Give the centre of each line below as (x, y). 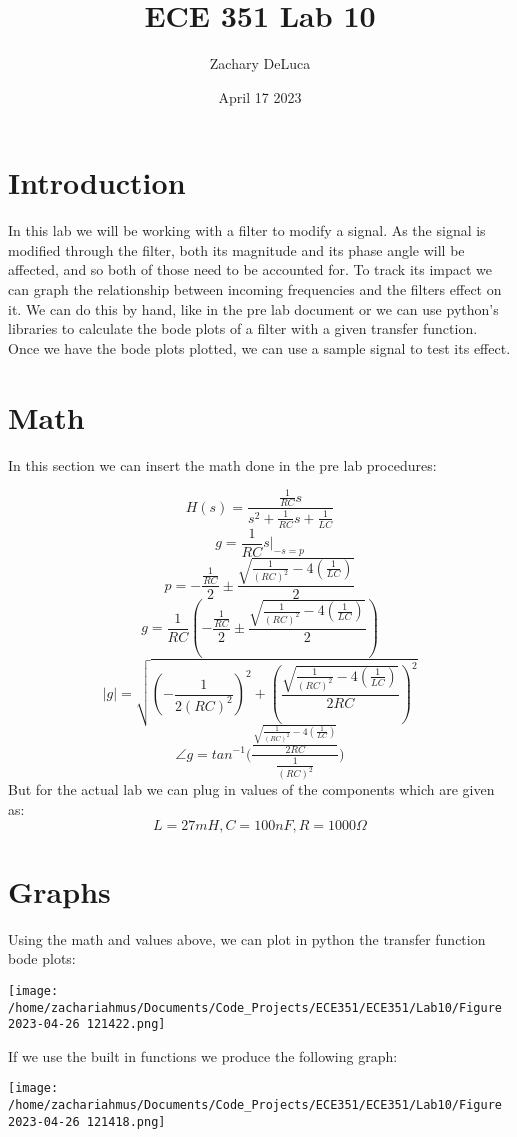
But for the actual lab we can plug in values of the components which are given (251, 789)
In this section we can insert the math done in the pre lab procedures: (222, 464)
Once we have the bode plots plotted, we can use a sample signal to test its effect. (259, 347)
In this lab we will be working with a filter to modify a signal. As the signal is (247, 230)
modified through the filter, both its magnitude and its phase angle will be (236, 249)
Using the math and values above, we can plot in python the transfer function (247, 938)
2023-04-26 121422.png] (87, 1024)
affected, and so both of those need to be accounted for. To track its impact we (250, 269)
